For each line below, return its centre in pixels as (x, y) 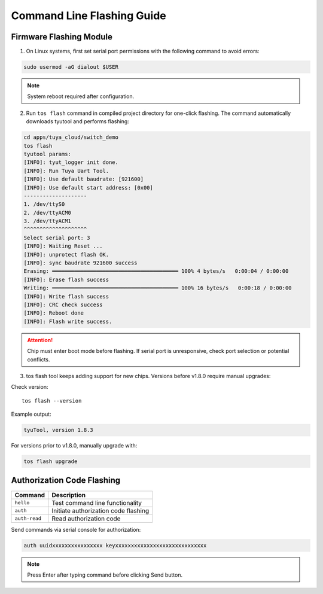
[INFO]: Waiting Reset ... (63, 246)
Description (69, 495)
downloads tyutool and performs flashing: (78, 121)
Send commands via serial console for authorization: (76, 529)
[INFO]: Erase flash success (66, 279)
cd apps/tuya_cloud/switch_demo (71, 137)
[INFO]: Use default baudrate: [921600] (83, 179)
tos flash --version (52, 400)
